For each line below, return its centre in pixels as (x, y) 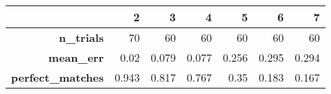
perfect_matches (58, 77)
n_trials (81, 37)
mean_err (76, 57)
